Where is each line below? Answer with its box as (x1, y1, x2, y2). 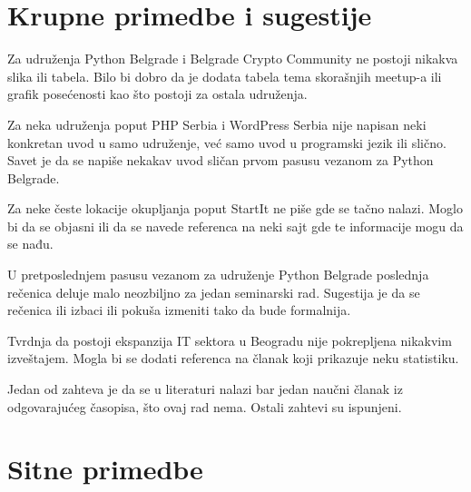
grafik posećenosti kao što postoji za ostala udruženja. (7, 84, 308, 103)
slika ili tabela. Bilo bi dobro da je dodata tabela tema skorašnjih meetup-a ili (7, 66, 442, 85)
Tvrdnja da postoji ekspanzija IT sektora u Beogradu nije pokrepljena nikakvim (7, 330, 452, 349)
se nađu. (7, 234, 54, 253)
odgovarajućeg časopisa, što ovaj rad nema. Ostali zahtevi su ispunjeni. (7, 397, 402, 416)
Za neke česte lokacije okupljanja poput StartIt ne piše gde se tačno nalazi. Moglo (7, 199, 463, 218)
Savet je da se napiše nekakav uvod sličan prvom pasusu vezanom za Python (7, 151, 434, 170)
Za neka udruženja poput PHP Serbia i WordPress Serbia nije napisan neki (7, 114, 427, 133)
